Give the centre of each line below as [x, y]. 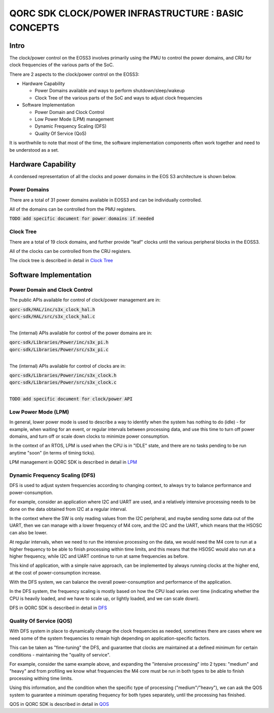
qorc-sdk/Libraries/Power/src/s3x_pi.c [59, 349]
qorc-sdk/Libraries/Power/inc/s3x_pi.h [59, 343]
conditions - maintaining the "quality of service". [60, 654]
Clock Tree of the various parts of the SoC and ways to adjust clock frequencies [118, 98]
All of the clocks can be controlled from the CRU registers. [70, 251]
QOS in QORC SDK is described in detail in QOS [59, 704]
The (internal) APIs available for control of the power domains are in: [81, 333]
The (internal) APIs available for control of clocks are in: [67, 366]
